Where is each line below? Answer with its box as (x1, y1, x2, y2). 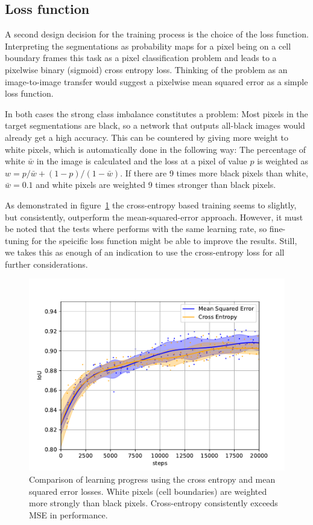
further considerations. (5, 257, 88, 270)
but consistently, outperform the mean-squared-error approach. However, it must (5, 210, 303, 223)
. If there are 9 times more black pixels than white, (120, 166, 308, 179)
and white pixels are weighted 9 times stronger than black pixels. (36, 178, 276, 191)
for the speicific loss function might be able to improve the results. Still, (31, 234, 297, 246)
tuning (5, 234, 29, 246)
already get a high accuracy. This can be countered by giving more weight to (5, 130, 288, 143)
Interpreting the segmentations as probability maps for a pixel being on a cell (5, 39, 291, 52)
